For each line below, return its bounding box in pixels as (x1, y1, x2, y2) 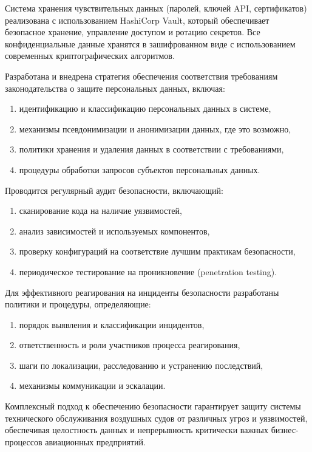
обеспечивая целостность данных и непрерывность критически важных (5, 423, 269, 436)
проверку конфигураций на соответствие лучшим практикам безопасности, (19, 245, 296, 258)
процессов (5, 435, 42, 448)
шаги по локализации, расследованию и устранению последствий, (19, 358, 263, 371)
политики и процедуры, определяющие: (5, 298, 151, 310)
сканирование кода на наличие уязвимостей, (19, 204, 182, 217)
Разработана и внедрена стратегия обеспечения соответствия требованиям (5, 69, 278, 82)
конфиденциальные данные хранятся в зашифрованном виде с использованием (5, 37, 296, 50)
